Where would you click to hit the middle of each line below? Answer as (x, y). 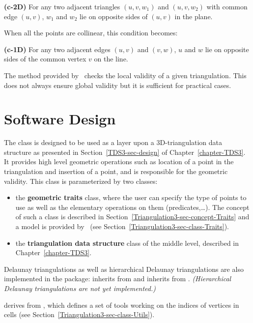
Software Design (60, 119)
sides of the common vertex (45, 59)
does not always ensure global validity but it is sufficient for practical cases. (118, 85)
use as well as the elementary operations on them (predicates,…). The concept (132, 207)
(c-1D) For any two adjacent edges (57, 49)
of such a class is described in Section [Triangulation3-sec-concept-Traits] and (132, 217)
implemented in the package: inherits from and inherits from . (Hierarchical (118, 279)
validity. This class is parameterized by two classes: (81, 181)
